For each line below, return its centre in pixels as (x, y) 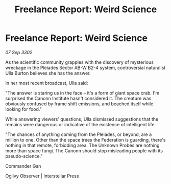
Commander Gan (23, 166)
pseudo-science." (24, 156)
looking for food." (23, 109)
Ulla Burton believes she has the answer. (48, 73)
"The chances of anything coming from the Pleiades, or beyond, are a (79, 134)
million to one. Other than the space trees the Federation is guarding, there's (86, 140)
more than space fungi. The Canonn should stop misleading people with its (84, 151)
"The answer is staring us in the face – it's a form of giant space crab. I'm (82, 93)
